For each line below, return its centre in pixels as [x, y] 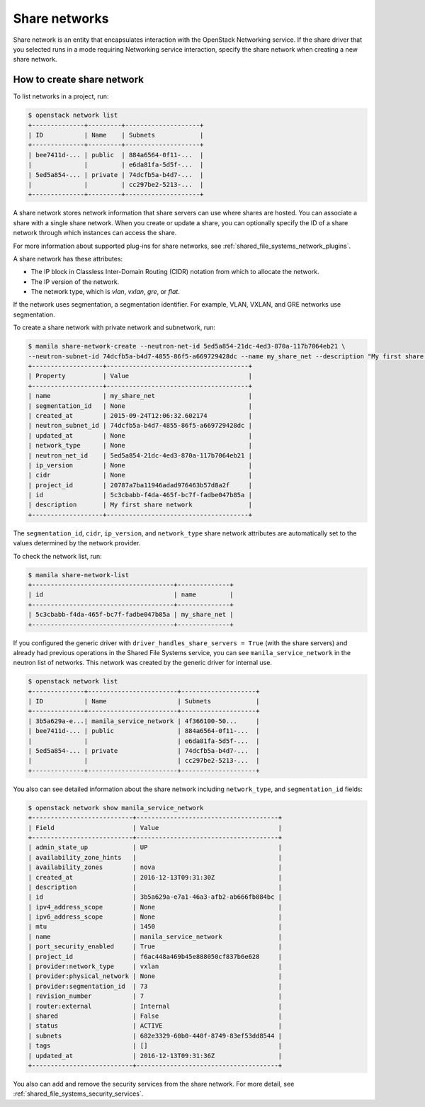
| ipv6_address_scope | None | [155, 917]
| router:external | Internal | [155, 1006]
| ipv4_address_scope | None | [155, 907]
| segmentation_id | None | [140, 406]
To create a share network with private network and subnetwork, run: [114, 328]
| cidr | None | [140, 475]
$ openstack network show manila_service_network [116, 808]
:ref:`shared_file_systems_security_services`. [78, 1094]
